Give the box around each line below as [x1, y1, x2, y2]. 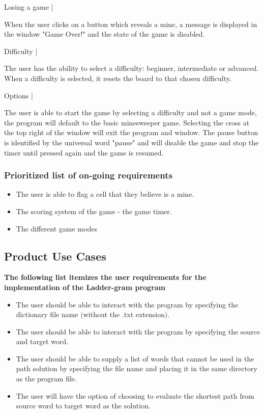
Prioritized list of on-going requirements [4, 169, 172, 182]
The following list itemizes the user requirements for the [4, 272, 207, 282]
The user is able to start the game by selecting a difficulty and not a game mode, [4, 107, 257, 118]
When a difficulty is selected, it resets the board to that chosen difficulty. [4, 72, 231, 83]
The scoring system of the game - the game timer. [16, 205, 172, 216]
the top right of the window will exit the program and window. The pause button [4, 127, 258, 138]
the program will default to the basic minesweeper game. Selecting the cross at [4, 117, 250, 127]
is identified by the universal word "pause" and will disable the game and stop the [4, 137, 259, 147]
